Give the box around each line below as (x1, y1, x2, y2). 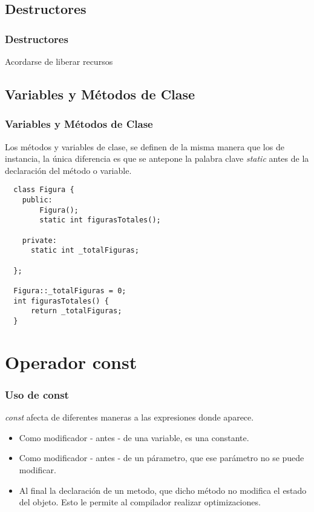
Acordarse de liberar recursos (5, 55, 113, 67)
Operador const (5, 349, 137, 374)
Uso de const (5, 387, 69, 402)
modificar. (19, 463, 56, 476)
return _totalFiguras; (30, 307, 122, 316)
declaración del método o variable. (5, 164, 132, 176)
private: (22, 236, 57, 245)
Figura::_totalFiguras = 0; (13, 286, 126, 295)
